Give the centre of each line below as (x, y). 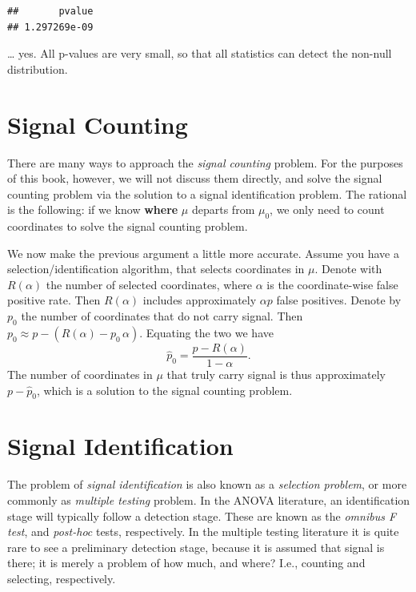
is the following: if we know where (93, 209)
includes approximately (200, 300)
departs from (223, 209)
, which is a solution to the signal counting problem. (164, 390)
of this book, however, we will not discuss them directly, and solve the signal (195, 178)
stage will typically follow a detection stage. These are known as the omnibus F (202, 515)
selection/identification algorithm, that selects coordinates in (156, 269)
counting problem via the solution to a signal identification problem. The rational (207, 193)
